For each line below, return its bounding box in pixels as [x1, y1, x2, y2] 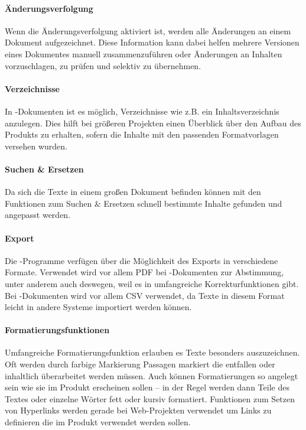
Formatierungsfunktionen [5, 324, 110, 336]
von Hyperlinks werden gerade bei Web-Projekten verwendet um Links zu [5, 404, 272, 416]
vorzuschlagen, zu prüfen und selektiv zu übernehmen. [5, 59, 201, 71]
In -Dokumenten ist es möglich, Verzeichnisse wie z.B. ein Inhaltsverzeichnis [5, 105, 279, 117]
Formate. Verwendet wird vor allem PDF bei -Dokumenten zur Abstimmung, [5, 266, 284, 278]
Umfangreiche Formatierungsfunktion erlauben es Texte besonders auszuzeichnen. [5, 346, 300, 359]
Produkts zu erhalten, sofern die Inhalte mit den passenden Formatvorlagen [5, 128, 279, 141]
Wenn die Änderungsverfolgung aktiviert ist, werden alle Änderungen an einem [5, 24, 291, 37]
